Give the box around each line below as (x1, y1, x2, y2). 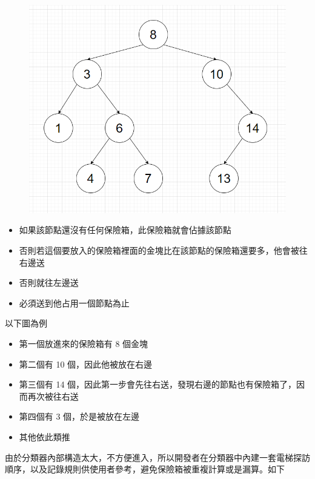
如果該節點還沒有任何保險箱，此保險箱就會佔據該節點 (19, 223, 231, 236)
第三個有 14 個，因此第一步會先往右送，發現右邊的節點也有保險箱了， (19, 378, 297, 391)
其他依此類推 (19, 430, 70, 443)
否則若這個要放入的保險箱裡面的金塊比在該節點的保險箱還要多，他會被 (19, 244, 299, 257)
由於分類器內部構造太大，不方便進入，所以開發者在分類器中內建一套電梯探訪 (5, 451, 310, 463)
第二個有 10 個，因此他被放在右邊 (19, 357, 153, 370)
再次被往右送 (27, 389, 79, 402)
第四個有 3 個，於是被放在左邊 (19, 410, 140, 423)
